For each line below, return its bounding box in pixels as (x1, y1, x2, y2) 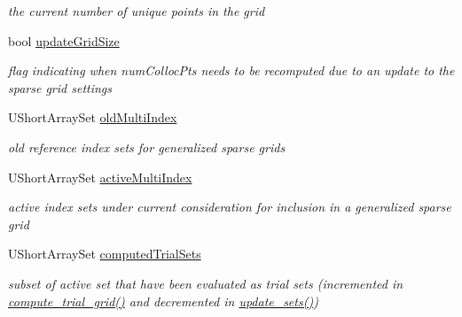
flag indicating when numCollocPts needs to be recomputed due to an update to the (8, 61, 455, 80)
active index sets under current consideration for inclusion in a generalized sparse (8, 197, 451, 216)
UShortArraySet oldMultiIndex (8, 108, 177, 127)
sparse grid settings (8, 78, 113, 97)
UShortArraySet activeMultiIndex (8, 167, 192, 186)
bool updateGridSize (8, 31, 120, 50)
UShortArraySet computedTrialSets (8, 244, 201, 263)
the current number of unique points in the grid (8, 2, 265, 19)
